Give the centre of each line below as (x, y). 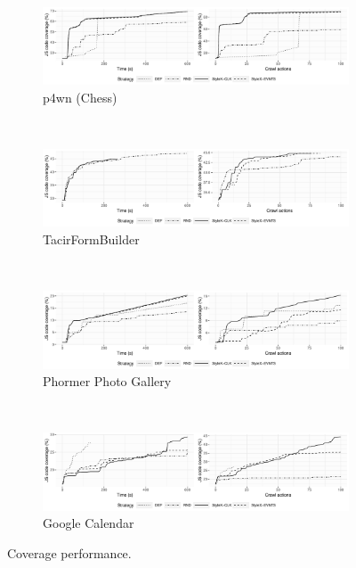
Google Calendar (89, 523)
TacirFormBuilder (91, 239)
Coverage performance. (69, 552)
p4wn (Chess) (80, 97)
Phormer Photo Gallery (107, 381)
